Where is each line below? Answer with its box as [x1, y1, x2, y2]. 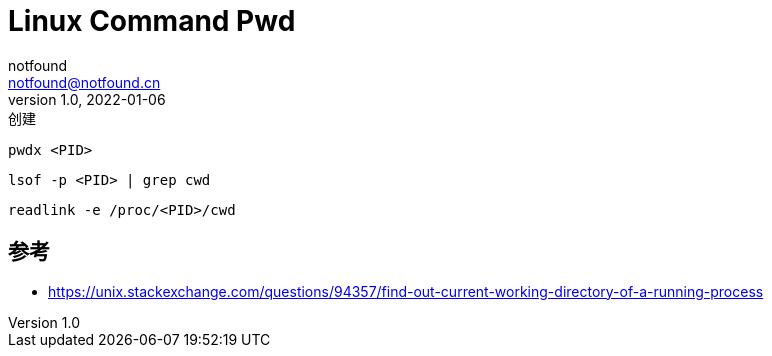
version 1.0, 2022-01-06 [8, 90, 166, 108]
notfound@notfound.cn [8, 73, 161, 91]
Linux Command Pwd [8, 4, 296, 38]
